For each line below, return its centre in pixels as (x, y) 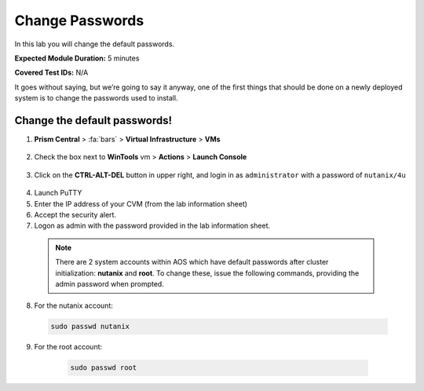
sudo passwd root (104, 368)
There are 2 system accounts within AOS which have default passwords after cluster (192, 262)
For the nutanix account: (73, 305)
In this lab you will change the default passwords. (95, 44)
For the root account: (68, 347)
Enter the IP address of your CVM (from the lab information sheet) (141, 203)
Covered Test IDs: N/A (51, 73)
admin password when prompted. (110, 283)
